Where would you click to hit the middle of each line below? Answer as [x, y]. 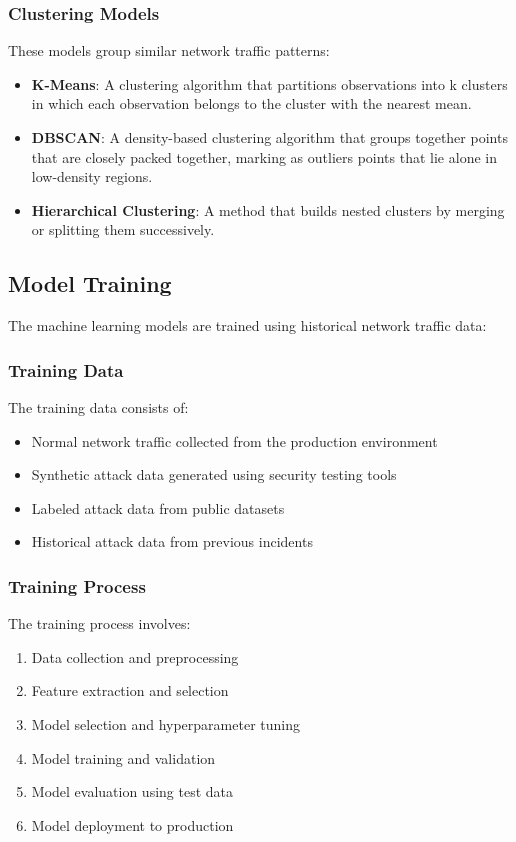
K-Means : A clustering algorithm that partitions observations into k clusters [269, 83]
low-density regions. [92, 176]
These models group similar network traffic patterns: [169, 50]
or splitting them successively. [123, 229]
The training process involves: [99, 623]
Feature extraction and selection [130, 690]
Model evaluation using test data [132, 791]
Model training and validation [123, 757]
